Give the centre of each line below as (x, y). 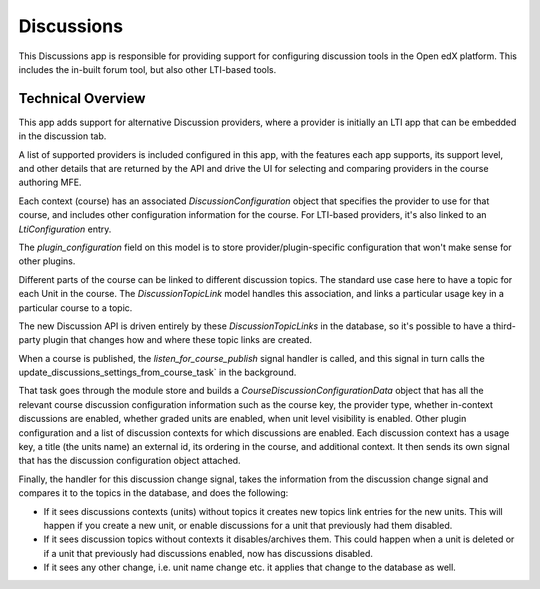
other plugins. (47, 261)
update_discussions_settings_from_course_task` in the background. (157, 372)
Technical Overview (82, 98)
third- (504, 326)
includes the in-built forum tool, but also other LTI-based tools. (147, 69)
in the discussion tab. (62, 136)
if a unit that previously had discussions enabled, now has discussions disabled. (208, 553)
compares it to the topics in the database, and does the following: (153, 493)
